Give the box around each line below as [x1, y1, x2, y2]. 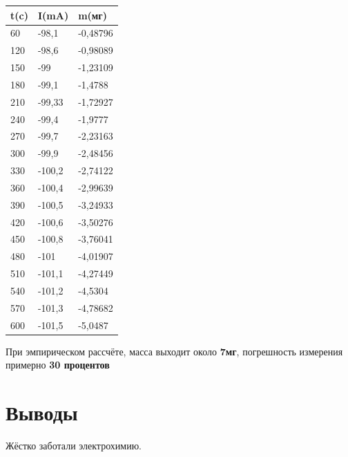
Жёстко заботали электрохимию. [6, 438, 142, 453]
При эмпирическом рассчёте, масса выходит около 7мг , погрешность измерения [6, 344, 343, 358]
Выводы [6, 398, 78, 427]
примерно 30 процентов [6, 357, 110, 372]
